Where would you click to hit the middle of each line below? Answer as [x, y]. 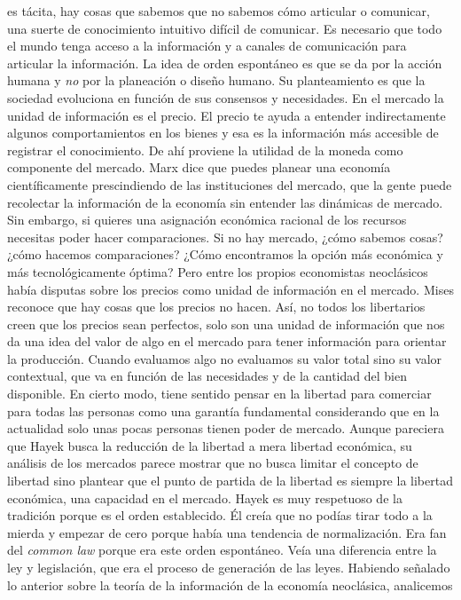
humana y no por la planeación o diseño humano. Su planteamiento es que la [216, 80]
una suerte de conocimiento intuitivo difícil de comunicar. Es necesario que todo [225, 28]
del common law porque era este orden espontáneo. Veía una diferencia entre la [222, 550]
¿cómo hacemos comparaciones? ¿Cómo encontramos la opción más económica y [225, 254]
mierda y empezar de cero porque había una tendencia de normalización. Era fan [227, 532]
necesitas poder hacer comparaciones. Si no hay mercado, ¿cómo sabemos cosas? [225, 237]
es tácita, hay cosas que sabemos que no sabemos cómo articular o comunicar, [219, 11]
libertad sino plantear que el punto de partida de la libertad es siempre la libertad [230, 481]
